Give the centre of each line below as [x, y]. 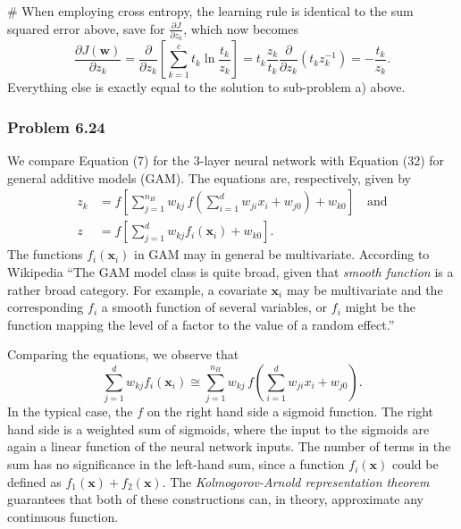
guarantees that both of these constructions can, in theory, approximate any [215, 499]
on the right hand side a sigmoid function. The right [290, 411]
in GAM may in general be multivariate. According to [281, 254]
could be [415, 464]
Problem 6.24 [56, 126]
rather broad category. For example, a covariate [137, 289]
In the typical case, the [70, 411]
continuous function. [63, 516]
